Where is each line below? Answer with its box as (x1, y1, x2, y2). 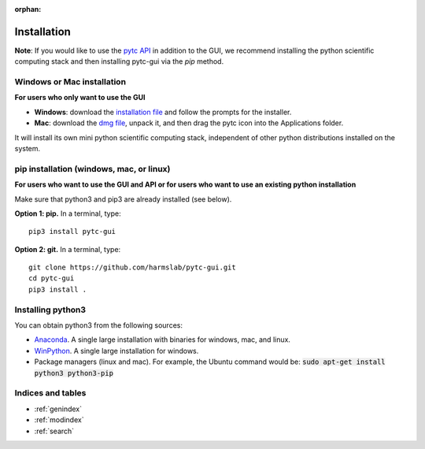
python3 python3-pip (34, 369, 114, 377)
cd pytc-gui (28, 274, 75, 283)
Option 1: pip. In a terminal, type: (14, 209, 121, 218)
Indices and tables (14, 388, 87, 399)
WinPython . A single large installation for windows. (34, 346, 199, 355)
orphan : (14, 5, 42, 13)
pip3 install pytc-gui (28, 227, 116, 236)
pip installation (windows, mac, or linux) (14, 163, 171, 174)
